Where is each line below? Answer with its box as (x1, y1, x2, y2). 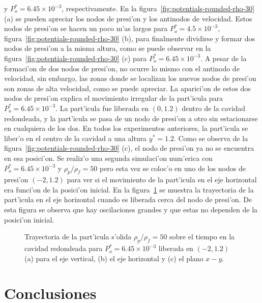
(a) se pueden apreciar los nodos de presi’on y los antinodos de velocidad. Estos (4, 13, 252, 23)
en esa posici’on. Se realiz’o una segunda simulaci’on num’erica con (4, 152, 213, 163)
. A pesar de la (200, 52, 247, 63)
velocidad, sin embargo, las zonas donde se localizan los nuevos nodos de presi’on (4, 73, 256, 84)
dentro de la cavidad (182, 102, 246, 113)
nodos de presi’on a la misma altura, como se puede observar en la (4, 43, 211, 53)
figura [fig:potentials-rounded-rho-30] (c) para (4, 52, 147, 63)
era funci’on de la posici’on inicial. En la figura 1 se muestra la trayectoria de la (4, 184, 254, 195)
